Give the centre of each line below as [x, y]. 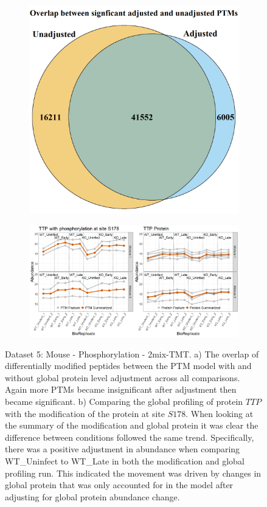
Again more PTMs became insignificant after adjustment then [121, 389]
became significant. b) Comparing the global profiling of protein [124, 401]
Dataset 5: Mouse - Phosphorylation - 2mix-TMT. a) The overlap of [132, 354]
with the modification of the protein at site [85, 413]
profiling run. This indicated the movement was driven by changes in [133, 473]
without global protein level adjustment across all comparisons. [123, 377]
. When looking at [220, 413]
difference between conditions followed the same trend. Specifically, [130, 437]
